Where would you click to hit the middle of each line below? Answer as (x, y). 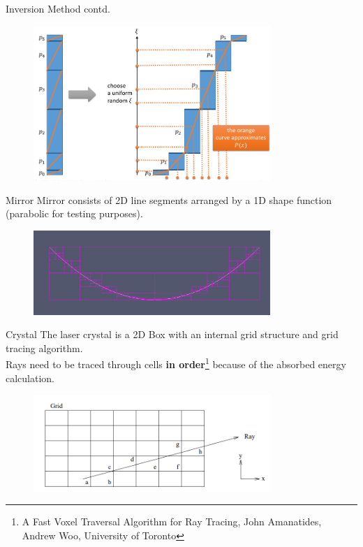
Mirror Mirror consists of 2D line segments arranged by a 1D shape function (169, 199)
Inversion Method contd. (58, 8)
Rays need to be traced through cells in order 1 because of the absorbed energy (176, 363)
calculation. (30, 378)
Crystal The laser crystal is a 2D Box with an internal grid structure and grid (172, 334)
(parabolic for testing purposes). (74, 213)
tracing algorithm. (44, 348)
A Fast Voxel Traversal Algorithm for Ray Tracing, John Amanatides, (172, 522)
